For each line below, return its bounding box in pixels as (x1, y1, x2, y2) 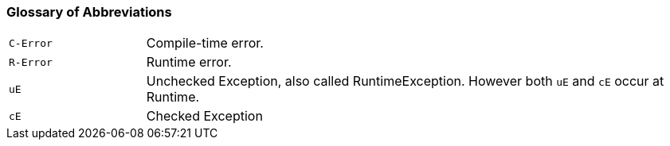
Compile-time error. (146, 35, 264, 52)
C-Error (9, 36, 53, 49)
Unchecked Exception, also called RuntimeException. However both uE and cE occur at (146, 73, 664, 90)
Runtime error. (146, 54, 232, 71)
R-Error (9, 56, 53, 68)
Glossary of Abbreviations (6, 4, 172, 20)
